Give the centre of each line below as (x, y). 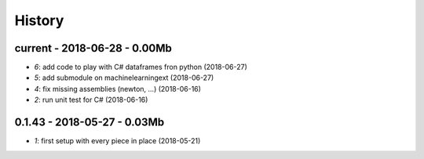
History (39, 20)
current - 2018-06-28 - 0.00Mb (93, 48)
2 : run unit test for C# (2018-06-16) (91, 100)
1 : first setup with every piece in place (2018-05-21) (117, 141)
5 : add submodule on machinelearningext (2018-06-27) (124, 78)
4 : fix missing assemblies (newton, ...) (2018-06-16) (118, 89)
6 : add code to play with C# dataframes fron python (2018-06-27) (141, 67)
